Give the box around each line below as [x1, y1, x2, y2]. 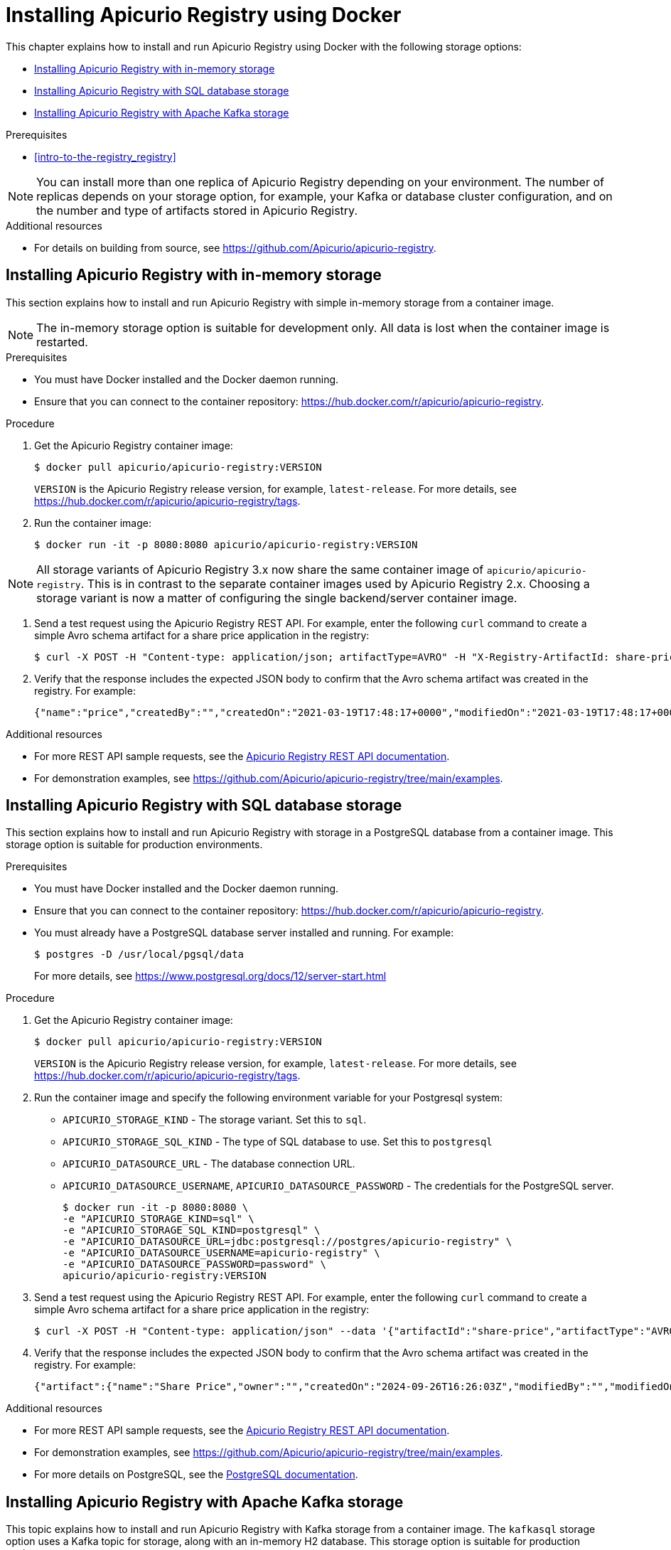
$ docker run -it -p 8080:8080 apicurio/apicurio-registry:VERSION [34, 538, 418, 550]
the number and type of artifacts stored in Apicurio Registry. [36, 203, 358, 218]
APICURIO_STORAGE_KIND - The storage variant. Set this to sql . [63, 1113, 367, 1126]
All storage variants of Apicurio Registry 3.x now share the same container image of [36, 562, 484, 577]
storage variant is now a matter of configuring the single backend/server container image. [36, 590, 517, 605]
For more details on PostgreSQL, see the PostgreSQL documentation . [34, 1468, 358, 1481]
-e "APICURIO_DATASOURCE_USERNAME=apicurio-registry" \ [63, 1247, 380, 1259]
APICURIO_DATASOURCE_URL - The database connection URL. [63, 1158, 355, 1170]
